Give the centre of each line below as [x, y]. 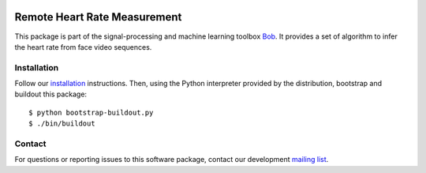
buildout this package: [50, 94]
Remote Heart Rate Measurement [98, 17]
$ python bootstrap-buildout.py [91, 112]
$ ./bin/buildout [62, 124]
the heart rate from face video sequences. [83, 47]
